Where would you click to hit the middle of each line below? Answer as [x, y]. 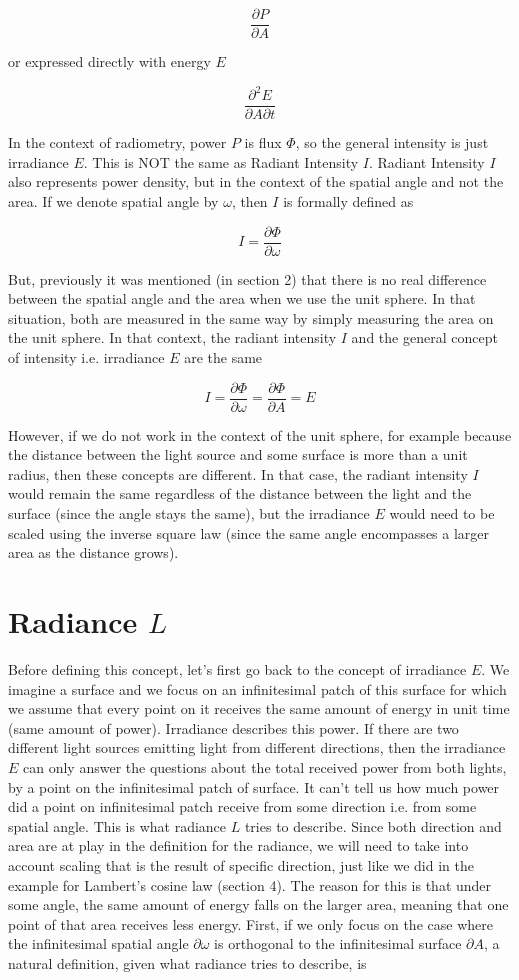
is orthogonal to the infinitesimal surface [338, 943]
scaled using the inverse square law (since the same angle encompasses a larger [249, 532]
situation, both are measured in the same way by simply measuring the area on [251, 317]
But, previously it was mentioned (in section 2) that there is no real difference [247, 278]
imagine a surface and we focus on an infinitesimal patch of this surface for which [257, 688]
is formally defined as [348, 201]
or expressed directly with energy [109, 61]
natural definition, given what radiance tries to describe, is [187, 962]
